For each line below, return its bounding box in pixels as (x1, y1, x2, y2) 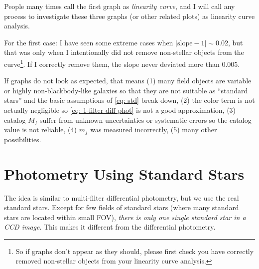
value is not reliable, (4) (4, 124, 77, 135)
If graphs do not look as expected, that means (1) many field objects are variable (4, 75, 252, 86)
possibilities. (4, 134, 41, 144)
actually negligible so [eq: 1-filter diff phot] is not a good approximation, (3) (4, 105, 236, 115)
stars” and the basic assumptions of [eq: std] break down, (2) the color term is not (4, 95, 255, 105)
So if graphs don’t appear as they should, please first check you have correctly (15, 246, 254, 256)
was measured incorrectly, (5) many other (90, 124, 217, 135)
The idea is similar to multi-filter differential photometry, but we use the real (4, 192, 239, 203)
